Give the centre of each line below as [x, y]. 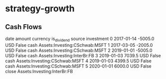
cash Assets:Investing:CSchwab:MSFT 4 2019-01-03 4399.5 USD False [78, 61]
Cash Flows [24, 27]
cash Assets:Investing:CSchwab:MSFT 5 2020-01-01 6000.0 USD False [78, 66]
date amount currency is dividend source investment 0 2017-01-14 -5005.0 [80, 39]
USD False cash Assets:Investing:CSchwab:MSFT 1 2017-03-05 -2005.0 [79, 45]
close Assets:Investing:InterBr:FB [39, 71]
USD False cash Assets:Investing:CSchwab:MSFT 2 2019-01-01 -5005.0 [79, 50]
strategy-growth [40, 9]
